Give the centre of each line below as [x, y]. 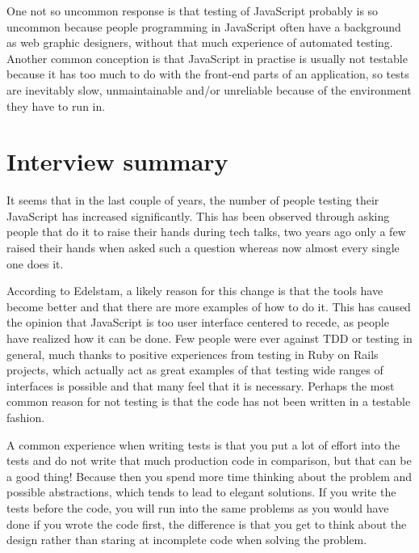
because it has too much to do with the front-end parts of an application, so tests [208, 74]
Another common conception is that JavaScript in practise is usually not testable [207, 58]
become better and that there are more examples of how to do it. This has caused [209, 306]
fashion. [26, 417]
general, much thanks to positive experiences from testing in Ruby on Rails [193, 354]
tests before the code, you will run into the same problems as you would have [198, 507]
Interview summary [117, 161]
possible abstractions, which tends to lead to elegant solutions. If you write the [201, 492]
